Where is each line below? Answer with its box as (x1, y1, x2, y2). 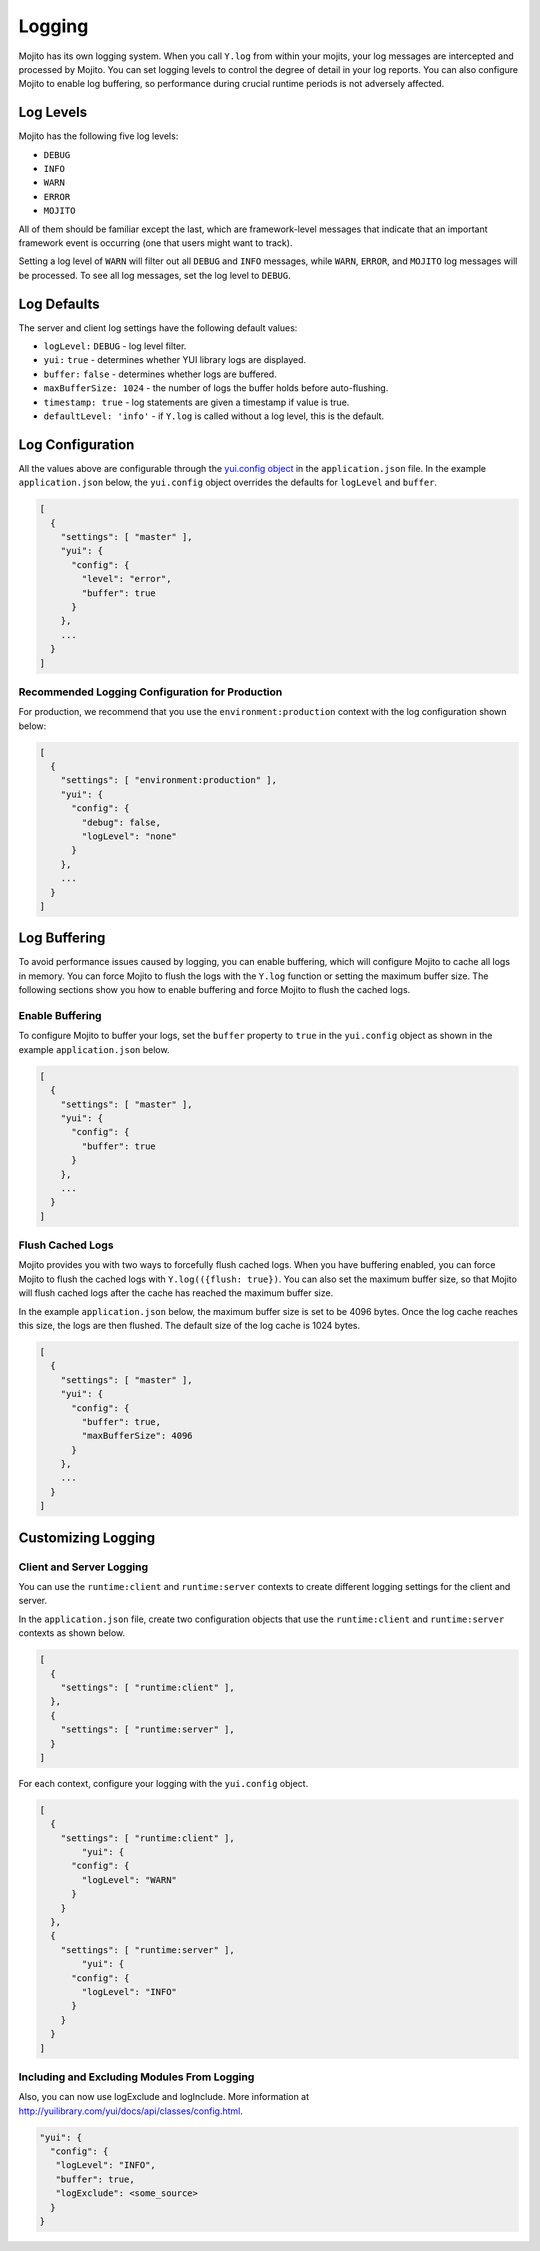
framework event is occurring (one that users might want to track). (18, 236, 293, 249)
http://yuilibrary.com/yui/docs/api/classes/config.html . (18, 2105, 244, 2117)
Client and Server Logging (18, 1560, 149, 1574)
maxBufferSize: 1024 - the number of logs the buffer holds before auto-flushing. (43, 382, 389, 394)
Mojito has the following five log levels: (18, 130, 179, 142)
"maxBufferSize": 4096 (81, 1430, 194, 1442)
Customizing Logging (18, 1529, 155, 1546)
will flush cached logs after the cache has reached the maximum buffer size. (18, 1287, 334, 1299)
